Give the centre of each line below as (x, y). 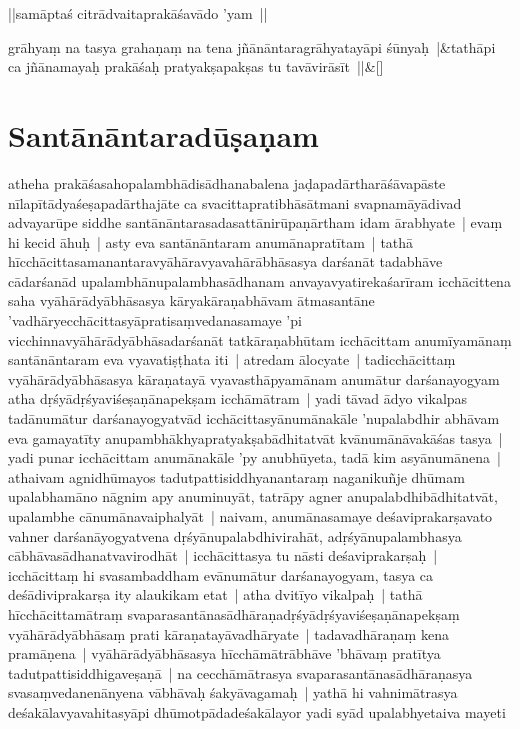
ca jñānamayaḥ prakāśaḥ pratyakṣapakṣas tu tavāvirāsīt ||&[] (196, 66)
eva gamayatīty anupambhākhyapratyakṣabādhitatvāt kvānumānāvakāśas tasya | (255, 437)
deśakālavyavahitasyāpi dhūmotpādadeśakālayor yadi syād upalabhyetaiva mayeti (257, 711)
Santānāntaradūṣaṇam (163, 134)
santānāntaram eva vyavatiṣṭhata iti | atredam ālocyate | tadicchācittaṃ (232, 359)
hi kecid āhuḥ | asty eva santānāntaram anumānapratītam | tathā (211, 241)
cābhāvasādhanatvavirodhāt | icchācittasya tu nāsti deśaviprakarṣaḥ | (223, 555)
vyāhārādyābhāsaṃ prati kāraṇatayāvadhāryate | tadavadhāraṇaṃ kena (228, 633)
